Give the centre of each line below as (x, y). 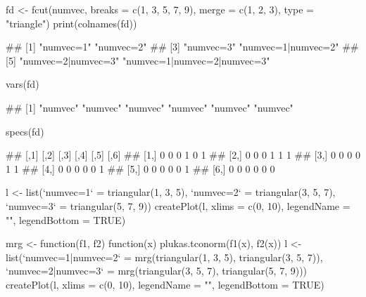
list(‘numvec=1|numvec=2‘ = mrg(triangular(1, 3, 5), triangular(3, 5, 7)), (164, 257)
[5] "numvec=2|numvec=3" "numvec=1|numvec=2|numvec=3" (138, 60)
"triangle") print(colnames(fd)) (71, 23)
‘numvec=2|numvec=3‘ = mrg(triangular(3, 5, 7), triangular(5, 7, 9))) (157, 271)
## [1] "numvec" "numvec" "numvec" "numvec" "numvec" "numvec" (150, 107)
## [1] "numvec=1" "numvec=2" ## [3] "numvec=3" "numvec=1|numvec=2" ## (182, 47)
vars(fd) (23, 84)
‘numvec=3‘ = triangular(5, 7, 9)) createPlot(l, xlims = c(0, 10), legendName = (178, 205)
